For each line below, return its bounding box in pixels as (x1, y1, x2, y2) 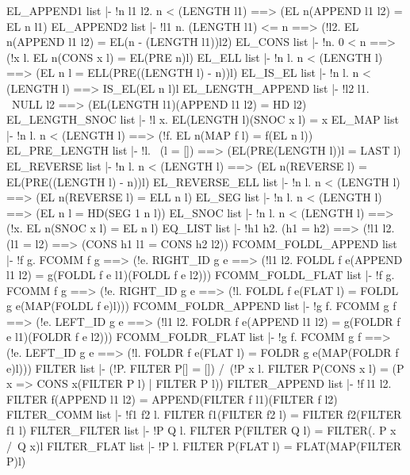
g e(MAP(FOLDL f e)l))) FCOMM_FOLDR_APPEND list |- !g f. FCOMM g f (6, 297, 397, 314)
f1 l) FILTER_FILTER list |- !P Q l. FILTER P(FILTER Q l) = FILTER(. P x (6, 422, 397, 439)
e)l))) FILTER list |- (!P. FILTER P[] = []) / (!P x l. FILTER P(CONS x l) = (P (6, 359, 404, 376)
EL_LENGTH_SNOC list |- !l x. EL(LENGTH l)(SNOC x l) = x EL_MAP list (6, 111, 399, 128)
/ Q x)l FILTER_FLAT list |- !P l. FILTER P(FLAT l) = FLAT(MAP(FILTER (6, 437, 402, 454)
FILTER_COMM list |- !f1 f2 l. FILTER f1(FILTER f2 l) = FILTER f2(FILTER (6, 406, 402, 423)
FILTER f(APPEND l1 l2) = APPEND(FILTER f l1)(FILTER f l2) (6, 390, 338, 407)
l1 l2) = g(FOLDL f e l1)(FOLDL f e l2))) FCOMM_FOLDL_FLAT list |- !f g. (6, 266, 395, 283)
